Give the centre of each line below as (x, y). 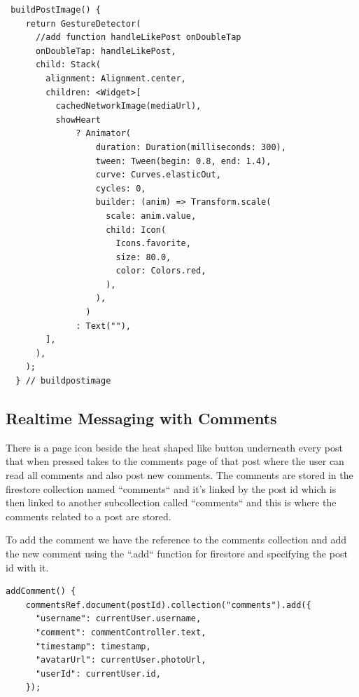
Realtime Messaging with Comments (141, 418)
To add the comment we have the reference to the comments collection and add (176, 540)
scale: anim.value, (151, 216)
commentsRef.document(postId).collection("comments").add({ (168, 605)
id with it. (27, 567)
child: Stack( (68, 65)
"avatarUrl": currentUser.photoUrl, (121, 660)
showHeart (78, 120)
